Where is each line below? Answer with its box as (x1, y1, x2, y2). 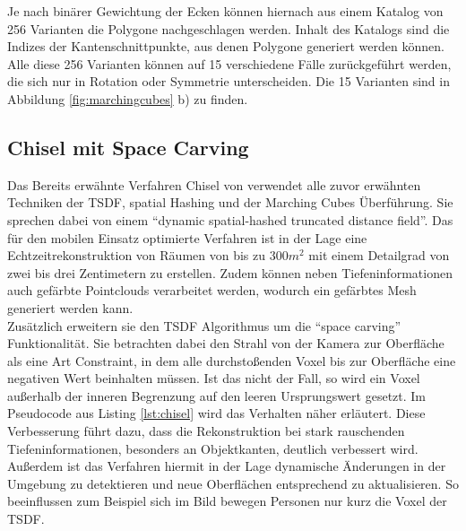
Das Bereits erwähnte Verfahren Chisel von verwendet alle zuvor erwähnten (7, 175, 421, 194)
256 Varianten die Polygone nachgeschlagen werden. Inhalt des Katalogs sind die (7, 19, 450, 38)
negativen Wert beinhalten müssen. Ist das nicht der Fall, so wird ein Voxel (7, 369, 420, 387)
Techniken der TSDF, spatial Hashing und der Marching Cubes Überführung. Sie (7, 193, 453, 212)
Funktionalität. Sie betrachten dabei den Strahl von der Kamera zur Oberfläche (7, 334, 444, 353)
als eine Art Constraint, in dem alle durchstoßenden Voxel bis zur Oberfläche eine (7, 351, 456, 370)
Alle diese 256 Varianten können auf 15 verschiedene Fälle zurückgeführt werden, (7, 54, 452, 73)
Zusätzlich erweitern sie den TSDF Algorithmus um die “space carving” (7, 316, 401, 335)
